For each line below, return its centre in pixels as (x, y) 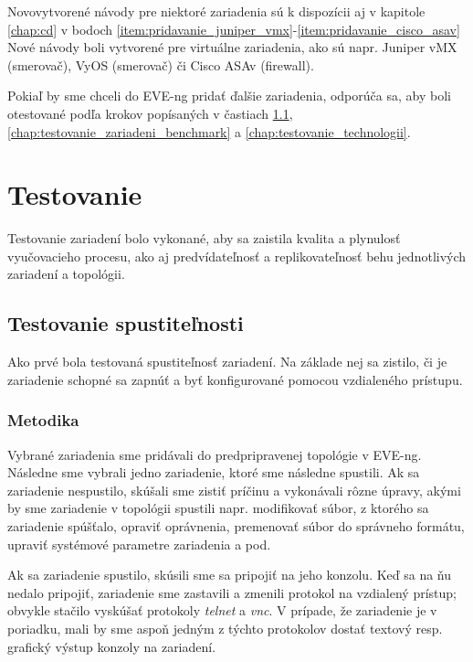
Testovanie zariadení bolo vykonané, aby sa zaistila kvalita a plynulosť (204, 238)
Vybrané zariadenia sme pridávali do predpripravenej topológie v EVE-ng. (215, 454)
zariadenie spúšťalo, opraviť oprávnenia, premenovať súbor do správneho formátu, (236, 526)
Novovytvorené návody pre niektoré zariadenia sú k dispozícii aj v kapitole (216, 11)
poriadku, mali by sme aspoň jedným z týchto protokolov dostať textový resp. (225, 629)
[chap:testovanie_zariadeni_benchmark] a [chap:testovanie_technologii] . (209, 131)
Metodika (43, 420)
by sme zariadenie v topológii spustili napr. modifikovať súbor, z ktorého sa (218, 508)
